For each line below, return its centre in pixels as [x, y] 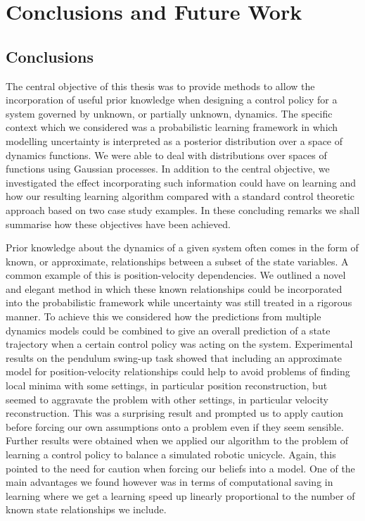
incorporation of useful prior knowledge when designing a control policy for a [172, 100]
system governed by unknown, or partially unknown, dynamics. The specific [169, 113]
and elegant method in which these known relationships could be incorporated [174, 288]
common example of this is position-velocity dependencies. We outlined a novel [176, 275]
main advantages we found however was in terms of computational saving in [169, 482]
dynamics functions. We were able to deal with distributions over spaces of [166, 155]
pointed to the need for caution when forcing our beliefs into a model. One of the [180, 468]
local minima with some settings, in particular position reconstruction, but [167, 385]
